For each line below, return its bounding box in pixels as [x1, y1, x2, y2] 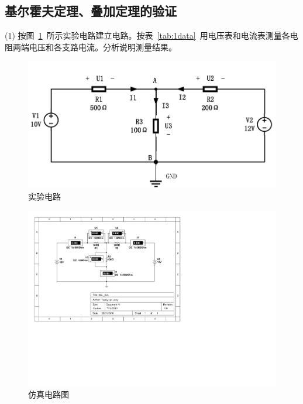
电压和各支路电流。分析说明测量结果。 [29, 40, 177, 53]
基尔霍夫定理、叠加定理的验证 [5, 2, 177, 20]
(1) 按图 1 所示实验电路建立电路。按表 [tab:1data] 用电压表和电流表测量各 [5, 29, 290, 42]
